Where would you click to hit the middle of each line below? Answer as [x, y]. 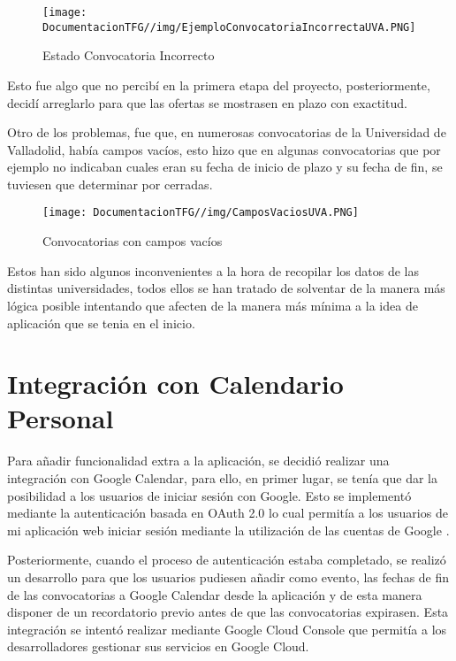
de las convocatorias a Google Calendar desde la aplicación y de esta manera [215, 594]
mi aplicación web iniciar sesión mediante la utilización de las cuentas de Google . [228, 530]
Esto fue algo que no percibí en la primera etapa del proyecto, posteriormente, [219, 85]
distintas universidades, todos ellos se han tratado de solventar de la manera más [226, 288]
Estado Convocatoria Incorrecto [129, 55]
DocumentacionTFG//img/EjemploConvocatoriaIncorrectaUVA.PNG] [229, 27]
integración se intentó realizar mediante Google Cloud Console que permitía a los [227, 629]
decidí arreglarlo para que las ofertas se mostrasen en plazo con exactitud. [207, 102]
